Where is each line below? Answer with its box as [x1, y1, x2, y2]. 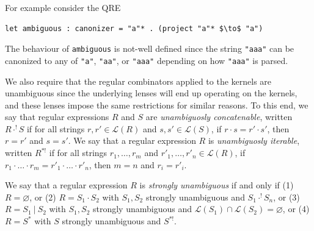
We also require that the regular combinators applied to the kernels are [5, 74, 272, 87]
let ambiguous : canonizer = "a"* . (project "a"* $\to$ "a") [5, 24, 263, 33]
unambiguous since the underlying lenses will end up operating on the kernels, [5, 87, 298, 99]
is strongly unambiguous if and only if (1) [139, 179, 294, 191]
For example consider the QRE [5, 1, 121, 13]
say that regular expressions [5, 110, 109, 123]
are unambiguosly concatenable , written [145, 110, 293, 123]
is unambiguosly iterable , [208, 134, 300, 147]
